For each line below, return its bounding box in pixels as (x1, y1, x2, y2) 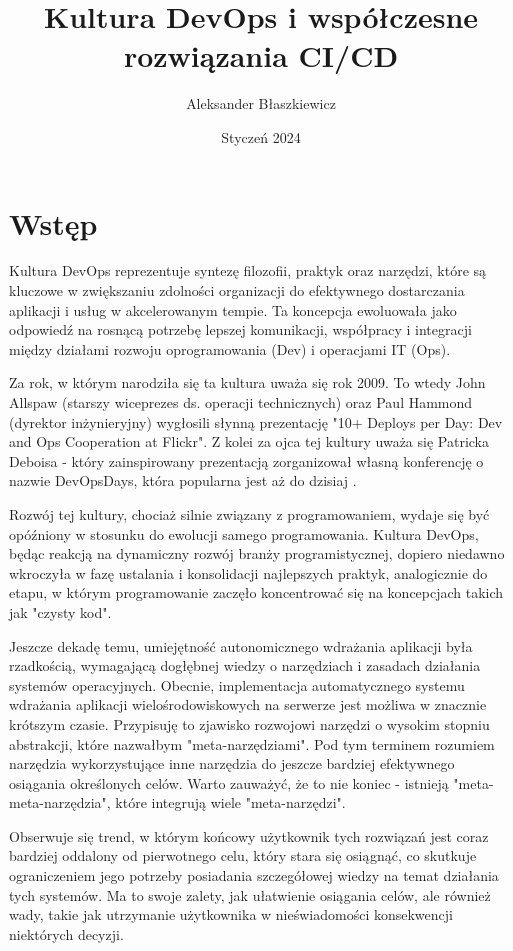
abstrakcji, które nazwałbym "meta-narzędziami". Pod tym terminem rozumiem (9, 733, 495, 754)
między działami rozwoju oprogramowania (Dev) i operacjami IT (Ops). (9, 338, 451, 359)
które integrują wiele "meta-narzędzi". (115, 792, 346, 813)
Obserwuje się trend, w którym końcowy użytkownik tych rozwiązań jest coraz (9, 825, 489, 846)
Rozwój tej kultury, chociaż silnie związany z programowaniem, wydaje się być (9, 503, 490, 524)
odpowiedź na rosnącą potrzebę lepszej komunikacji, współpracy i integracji (9, 319, 472, 340)
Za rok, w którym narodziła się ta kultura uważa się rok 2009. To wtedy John (9, 372, 486, 393)
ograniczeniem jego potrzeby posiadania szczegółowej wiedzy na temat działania (9, 865, 499, 886)
